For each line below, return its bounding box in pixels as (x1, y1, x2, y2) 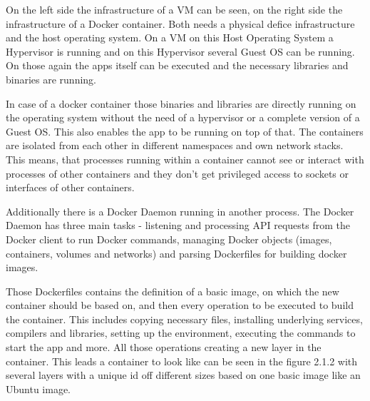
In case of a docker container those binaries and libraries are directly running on (6, 96, 356, 111)
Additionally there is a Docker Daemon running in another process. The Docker (6, 203, 354, 218)
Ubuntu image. (6, 381, 71, 396)
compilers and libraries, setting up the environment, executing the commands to (6, 325, 356, 340)
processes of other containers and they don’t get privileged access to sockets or (6, 166, 349, 181)
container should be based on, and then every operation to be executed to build (6, 298, 354, 313)
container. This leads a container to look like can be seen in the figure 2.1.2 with (6, 353, 358, 368)
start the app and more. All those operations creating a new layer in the (6, 340, 322, 355)
